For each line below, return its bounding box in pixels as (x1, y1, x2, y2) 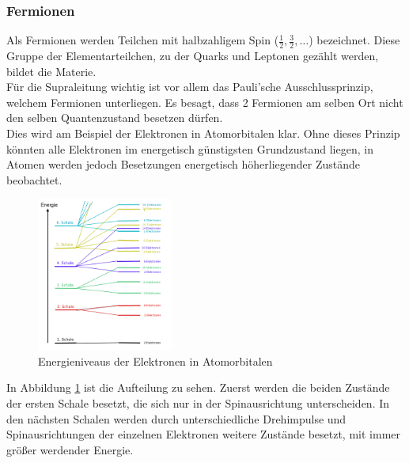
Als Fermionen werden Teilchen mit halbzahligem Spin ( (6, 32, 279, 48)
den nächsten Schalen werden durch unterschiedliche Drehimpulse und (6, 410, 347, 427)
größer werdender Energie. (6, 441, 134, 457)
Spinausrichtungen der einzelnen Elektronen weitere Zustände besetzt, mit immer (6, 426, 401, 442)
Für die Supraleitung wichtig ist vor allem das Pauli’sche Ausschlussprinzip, (6, 78, 373, 95)
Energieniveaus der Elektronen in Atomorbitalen (38, 352, 273, 369)
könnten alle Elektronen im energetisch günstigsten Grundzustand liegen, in (6, 140, 373, 157)
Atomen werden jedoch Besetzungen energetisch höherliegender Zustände (6, 156, 360, 173)
